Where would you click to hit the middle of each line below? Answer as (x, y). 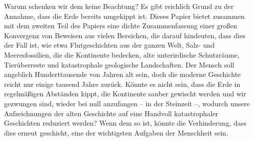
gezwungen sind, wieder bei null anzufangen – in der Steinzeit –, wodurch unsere (127, 103)
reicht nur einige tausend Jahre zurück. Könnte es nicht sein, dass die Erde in (122, 84)
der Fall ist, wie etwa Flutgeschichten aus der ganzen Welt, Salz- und (110, 45)
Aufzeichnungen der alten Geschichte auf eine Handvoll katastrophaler (111, 113)
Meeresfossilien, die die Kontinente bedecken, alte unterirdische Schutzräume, (122, 54)
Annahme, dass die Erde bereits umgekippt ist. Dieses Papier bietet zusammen (125, 16)
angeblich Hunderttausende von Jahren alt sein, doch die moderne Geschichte (123, 74)
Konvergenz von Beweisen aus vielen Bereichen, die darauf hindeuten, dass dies (125, 35)
